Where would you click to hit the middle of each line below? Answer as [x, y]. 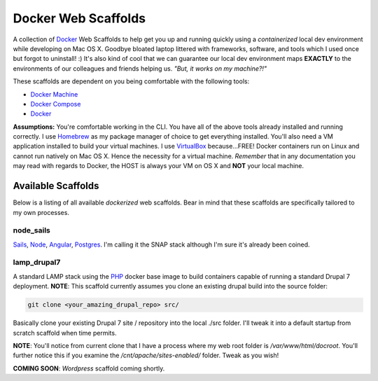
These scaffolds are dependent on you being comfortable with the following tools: [131, 81]
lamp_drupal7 [37, 263]
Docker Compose [56, 104]
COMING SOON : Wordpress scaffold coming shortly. [89, 368]
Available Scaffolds [56, 186]
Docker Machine [54, 94]
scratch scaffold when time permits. [65, 333]
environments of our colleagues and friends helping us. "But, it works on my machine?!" [140, 68]
